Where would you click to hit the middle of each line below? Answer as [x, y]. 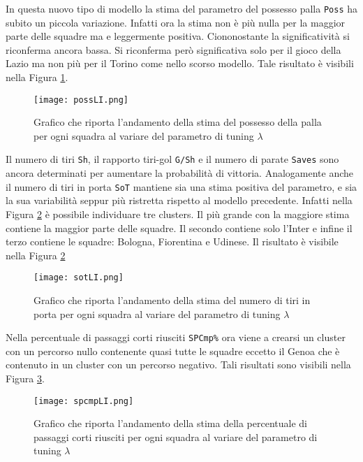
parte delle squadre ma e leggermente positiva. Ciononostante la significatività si [178, 36]
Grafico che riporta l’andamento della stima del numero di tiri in [172, 300]
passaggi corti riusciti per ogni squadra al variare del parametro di [176, 436]
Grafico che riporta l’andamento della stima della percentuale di [170, 423]
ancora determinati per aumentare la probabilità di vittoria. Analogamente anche [180, 173]
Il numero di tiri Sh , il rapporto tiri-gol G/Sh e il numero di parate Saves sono [172, 159]
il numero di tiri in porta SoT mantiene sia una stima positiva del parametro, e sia [181, 186]
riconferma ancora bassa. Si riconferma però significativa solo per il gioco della [173, 49]
